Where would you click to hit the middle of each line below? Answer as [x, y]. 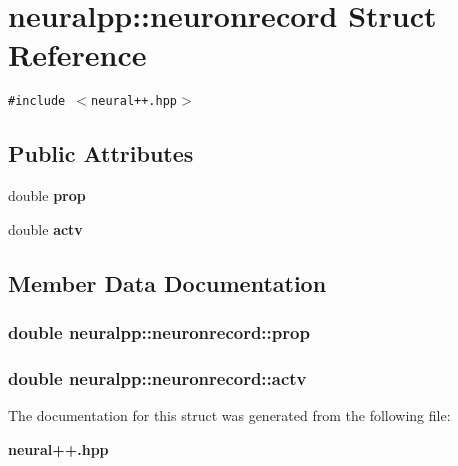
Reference [77, 54]
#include [37, 101]
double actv [45, 228]
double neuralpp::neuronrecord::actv [157, 377]
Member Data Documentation [167, 282]
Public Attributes [101, 153]
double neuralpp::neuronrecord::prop [159, 332]
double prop [47, 195]
